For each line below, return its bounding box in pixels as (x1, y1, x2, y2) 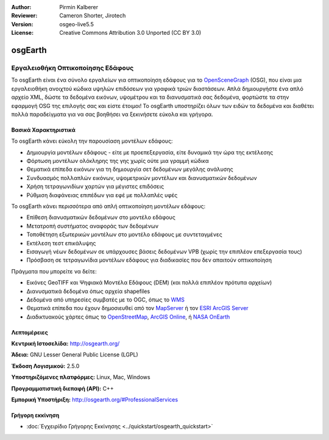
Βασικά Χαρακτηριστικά (11, 126, 76, 134)
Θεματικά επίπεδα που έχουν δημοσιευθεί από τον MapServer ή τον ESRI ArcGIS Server (26, 305, 249, 312)
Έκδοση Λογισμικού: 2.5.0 (11, 362, 80, 369)
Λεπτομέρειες (11, 328, 48, 336)
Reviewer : (11, 12, 38, 20)
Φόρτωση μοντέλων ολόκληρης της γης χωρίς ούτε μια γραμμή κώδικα (26, 157, 210, 165)
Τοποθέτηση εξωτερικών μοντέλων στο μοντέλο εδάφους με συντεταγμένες (26, 231, 222, 238)
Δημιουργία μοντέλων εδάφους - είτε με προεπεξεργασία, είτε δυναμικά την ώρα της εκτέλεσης (26, 148, 274, 156)
